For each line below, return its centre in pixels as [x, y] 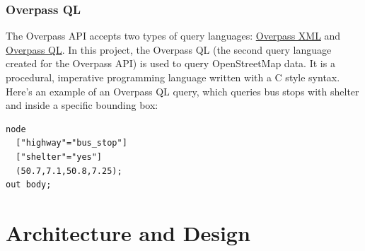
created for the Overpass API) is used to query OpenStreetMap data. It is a [170, 63]
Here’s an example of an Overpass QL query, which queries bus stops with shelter [182, 91]
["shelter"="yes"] [59, 157]
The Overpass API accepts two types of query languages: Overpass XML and [173, 36]
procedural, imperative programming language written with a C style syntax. [173, 77]
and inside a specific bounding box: [82, 105]
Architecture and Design [128, 232]
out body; [29, 185]
